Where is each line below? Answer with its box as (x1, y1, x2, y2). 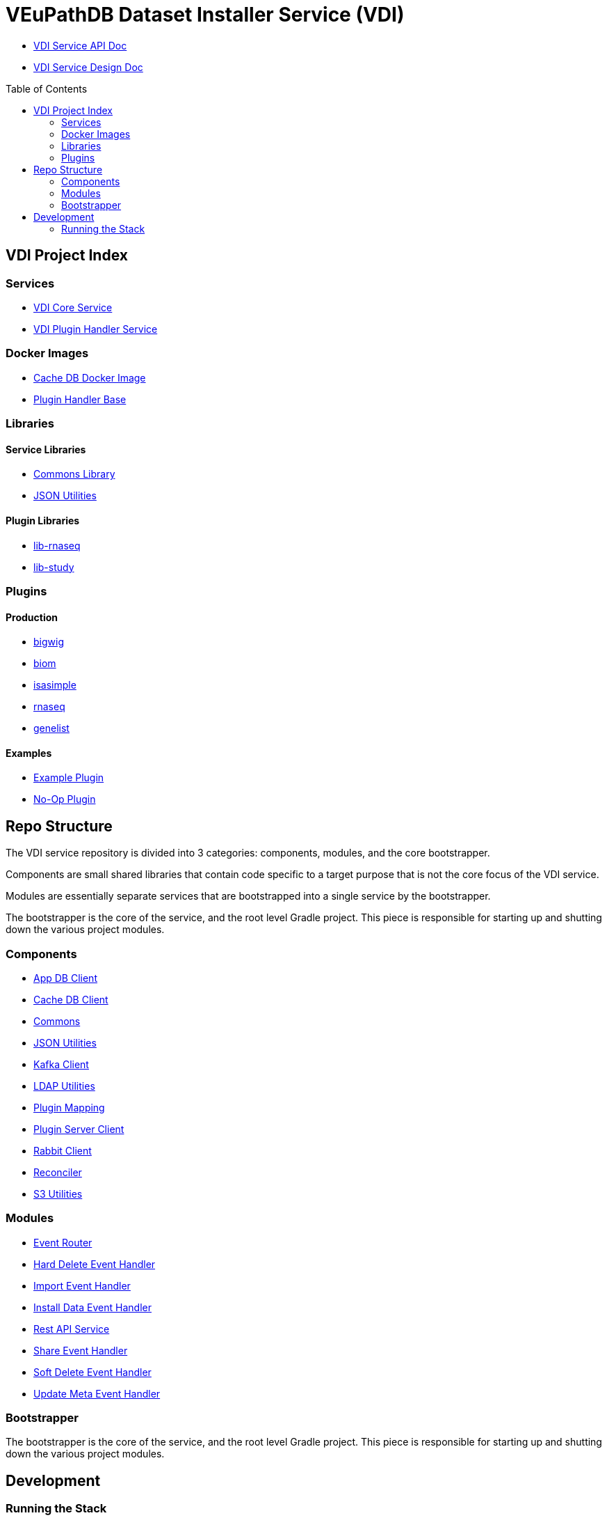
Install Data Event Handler (33, 1301, 152, 1313)
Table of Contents (6, 82, 88, 95)
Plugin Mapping (33, 1101, 105, 1113)
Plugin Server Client (33, 1122, 124, 1135)
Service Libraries (6, 443, 86, 455)
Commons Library (33, 468, 115, 480)
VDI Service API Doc (33, 39, 127, 52)
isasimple (33, 679, 76, 691)
